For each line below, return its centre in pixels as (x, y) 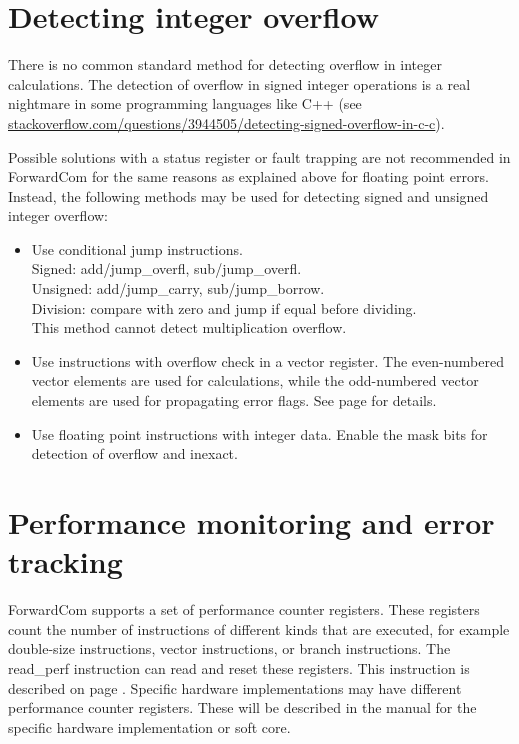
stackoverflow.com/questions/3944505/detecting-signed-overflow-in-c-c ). (226, 122)
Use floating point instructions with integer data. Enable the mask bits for (259, 433)
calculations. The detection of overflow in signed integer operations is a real (239, 83)
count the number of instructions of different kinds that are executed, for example (259, 628)
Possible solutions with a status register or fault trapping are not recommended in (259, 156)
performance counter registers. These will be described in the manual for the (242, 707)
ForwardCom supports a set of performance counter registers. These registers (244, 609)
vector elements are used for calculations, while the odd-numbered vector (255, 380)
